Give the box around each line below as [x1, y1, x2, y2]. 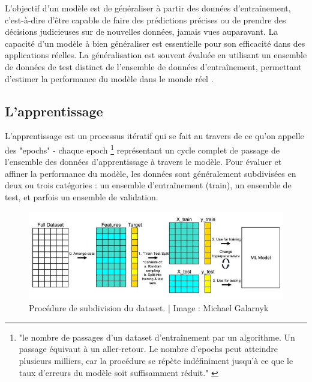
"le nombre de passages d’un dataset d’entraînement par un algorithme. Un [19, 330, 295, 343]
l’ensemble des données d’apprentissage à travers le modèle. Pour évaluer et [5, 155, 282, 168]
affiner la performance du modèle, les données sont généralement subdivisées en [5, 167, 296, 179]
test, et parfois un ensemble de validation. [5, 190, 158, 203]
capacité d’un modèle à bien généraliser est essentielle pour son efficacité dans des [5, 37, 305, 49]
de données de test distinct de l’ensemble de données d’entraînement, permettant [5, 60, 302, 73]
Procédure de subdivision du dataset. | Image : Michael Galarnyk [29, 302, 269, 314]
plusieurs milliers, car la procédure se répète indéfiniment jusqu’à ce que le [19, 354, 293, 367]
